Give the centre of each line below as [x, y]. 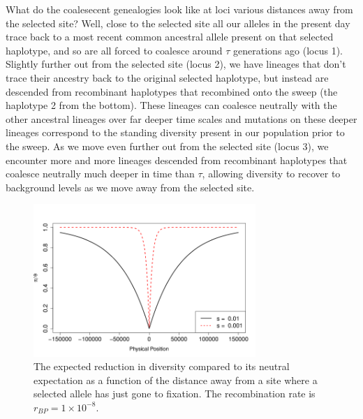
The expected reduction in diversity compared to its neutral [162, 366]
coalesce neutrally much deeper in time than [100, 174]
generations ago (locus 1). [288, 50]
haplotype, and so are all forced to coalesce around [114, 50]
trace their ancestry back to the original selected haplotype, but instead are [167, 77]
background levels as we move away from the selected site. [130, 187]
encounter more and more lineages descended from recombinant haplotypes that [177, 160]
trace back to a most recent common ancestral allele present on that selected [170, 37]
